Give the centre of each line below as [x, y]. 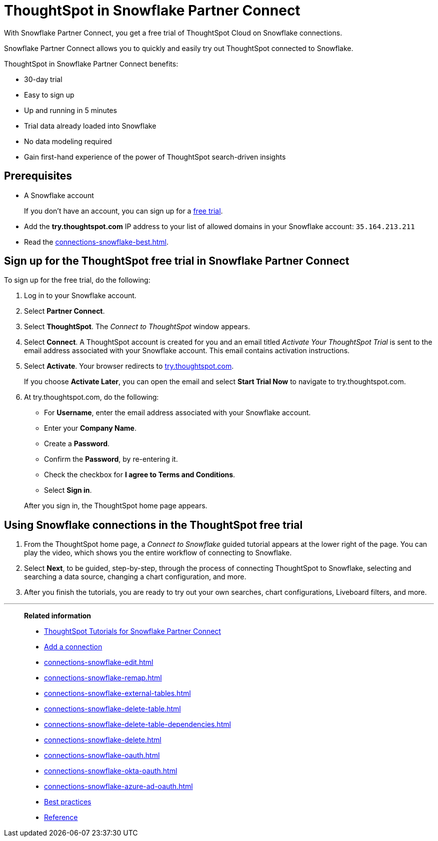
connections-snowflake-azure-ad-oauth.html [118, 786]
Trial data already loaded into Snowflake [90, 126]
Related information [58, 616]
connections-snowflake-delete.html [103, 740]
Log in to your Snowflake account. [80, 296]
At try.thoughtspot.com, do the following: [91, 397]
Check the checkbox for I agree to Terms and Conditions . [140, 475]
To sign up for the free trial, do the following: [77, 280]
